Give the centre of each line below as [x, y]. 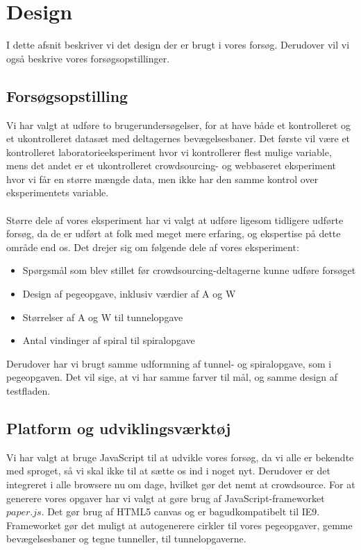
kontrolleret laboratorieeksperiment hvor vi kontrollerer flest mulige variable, [169, 152]
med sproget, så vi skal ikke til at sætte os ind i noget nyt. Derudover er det [168, 471]
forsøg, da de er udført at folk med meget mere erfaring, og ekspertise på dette [174, 233]
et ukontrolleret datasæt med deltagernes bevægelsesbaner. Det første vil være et [178, 138]
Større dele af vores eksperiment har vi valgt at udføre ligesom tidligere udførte [175, 220]
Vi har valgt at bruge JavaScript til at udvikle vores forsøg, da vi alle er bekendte [180, 457]
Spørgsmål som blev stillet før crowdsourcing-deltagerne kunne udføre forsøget [189, 270]
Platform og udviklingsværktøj [119, 428]
